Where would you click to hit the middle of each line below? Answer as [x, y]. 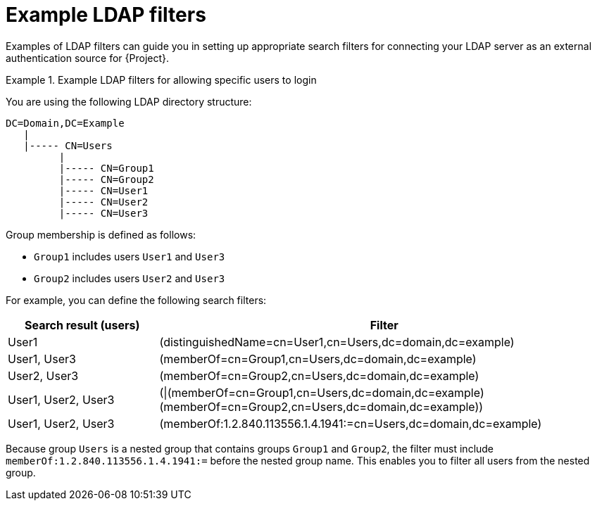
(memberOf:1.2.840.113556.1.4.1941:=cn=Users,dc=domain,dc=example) [351, 423]
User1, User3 [42, 359]
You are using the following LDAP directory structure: [129, 101]
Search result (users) [82, 325]
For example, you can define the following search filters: [136, 300]
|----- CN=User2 [103, 202]
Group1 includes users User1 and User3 [130, 256]
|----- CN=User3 [103, 213]
